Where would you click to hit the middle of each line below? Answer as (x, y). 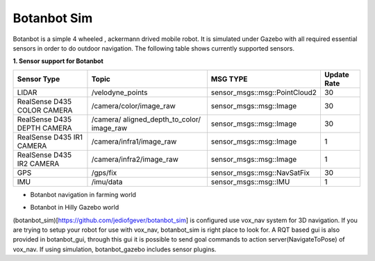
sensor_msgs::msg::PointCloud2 (264, 92)
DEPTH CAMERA (44, 128)
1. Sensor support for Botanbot (58, 61)
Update (337, 74)
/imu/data (107, 182)
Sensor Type (39, 78)
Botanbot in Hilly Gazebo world (75, 208)
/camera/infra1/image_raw (134, 141)
